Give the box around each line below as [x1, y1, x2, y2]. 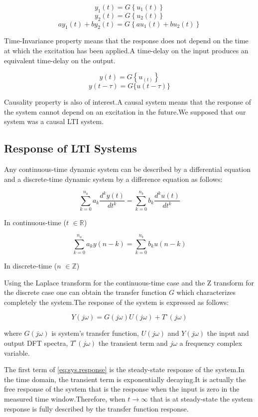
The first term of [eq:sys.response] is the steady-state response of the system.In [4, 364, 245, 375]
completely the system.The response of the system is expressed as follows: [4, 296, 229, 307]
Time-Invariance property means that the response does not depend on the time [4, 35, 249, 46]
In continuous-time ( [4, 217, 66, 227]
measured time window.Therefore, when [4, 393, 126, 404]
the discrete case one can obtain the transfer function [4, 287, 167, 297]
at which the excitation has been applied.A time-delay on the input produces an [4, 45, 249, 55]
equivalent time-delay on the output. [4, 55, 116, 65]
